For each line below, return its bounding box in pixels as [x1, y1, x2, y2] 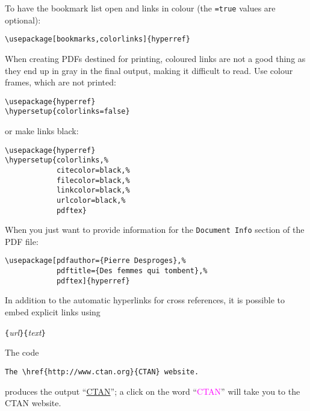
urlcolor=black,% [56, 196, 126, 205]
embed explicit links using [5, 306, 101, 318]
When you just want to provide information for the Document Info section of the [5, 223, 305, 236]
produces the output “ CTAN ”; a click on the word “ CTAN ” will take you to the [5, 385, 300, 397]
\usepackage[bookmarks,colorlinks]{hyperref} [5, 35, 190, 44]
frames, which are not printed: [5, 76, 116, 88]
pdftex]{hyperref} [56, 276, 130, 285]
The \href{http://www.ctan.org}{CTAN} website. [5, 367, 199, 376]
